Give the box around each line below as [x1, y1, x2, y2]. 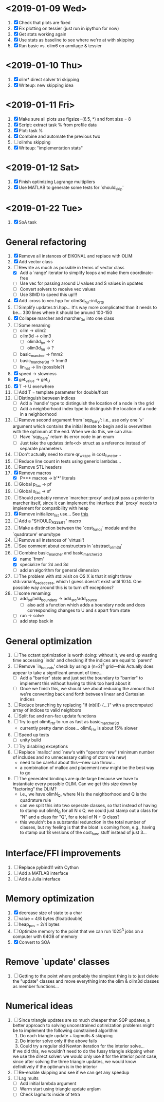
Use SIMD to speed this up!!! [19, 292, 77, 297]
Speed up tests [18, 732, 49, 738]
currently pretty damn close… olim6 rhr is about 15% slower [19, 725, 138, 732]
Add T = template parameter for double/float [18, 389, 109, 395]
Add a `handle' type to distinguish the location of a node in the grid [19, 400, 154, 406]
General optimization [5, 636, 92, 646]
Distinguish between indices [18, 395, 76, 401]
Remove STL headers [18, 464, 62, 470]
